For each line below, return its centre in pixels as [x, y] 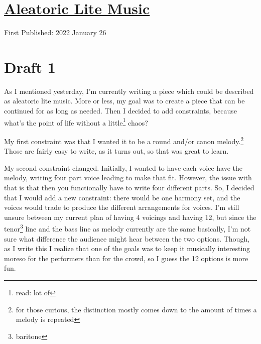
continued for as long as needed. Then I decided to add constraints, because [121, 111]
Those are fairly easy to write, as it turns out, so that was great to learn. [116, 151]
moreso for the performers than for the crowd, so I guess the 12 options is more [126, 258]
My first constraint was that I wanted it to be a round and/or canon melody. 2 [124, 140]
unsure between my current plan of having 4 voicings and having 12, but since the [130, 217]
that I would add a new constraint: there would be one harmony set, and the [122, 197]
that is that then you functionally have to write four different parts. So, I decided [129, 187]
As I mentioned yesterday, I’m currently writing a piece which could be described [129, 91]
